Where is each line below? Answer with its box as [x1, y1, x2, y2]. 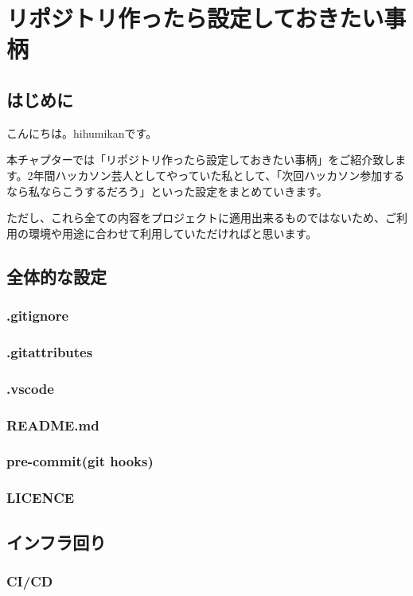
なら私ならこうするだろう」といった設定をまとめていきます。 [6, 182, 328, 199]
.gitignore [6, 306, 69, 325]
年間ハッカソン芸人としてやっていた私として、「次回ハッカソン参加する [33, 166, 405, 183]
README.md [6, 415, 99, 434]
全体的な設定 [6, 263, 107, 288]
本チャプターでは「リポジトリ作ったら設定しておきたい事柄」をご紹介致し [6, 151, 395, 168]
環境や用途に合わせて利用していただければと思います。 [28, 224, 318, 241]
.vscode [6, 378, 54, 398]
